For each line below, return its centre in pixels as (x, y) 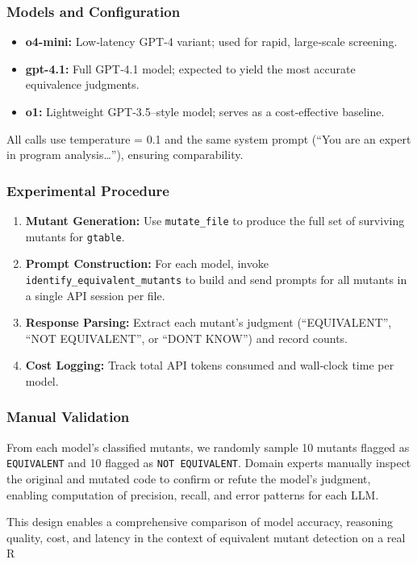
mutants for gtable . (75, 236)
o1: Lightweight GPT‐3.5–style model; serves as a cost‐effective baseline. (205, 111)
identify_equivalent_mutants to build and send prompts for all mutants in (216, 279)
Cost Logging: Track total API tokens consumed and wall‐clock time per (210, 365)
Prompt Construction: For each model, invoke (147, 263)
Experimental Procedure (88, 190)
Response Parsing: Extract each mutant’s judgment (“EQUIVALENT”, (208, 322)
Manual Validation (68, 417)
